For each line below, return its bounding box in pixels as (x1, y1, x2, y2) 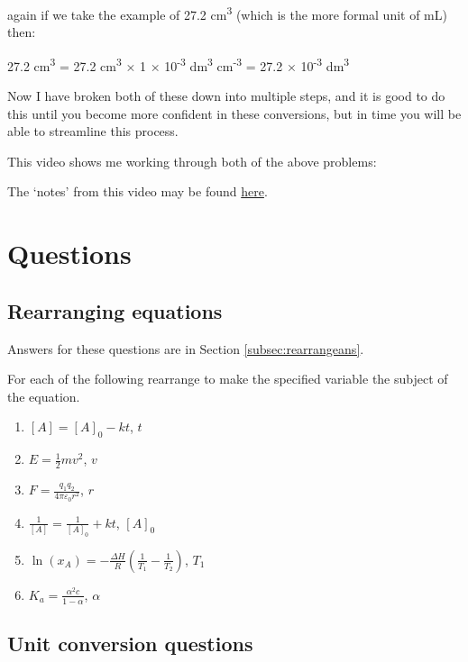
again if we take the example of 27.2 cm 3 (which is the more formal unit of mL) (7, 3, 447, 23)
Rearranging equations (7, 296, 223, 324)
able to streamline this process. (7, 122, 179, 141)
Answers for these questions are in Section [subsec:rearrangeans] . (7, 339, 364, 358)
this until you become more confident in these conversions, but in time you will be (7, 104, 462, 122)
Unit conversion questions (7, 630, 253, 657)
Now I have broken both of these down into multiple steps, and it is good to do (7, 86, 445, 105)
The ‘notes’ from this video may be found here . (7, 182, 268, 201)
